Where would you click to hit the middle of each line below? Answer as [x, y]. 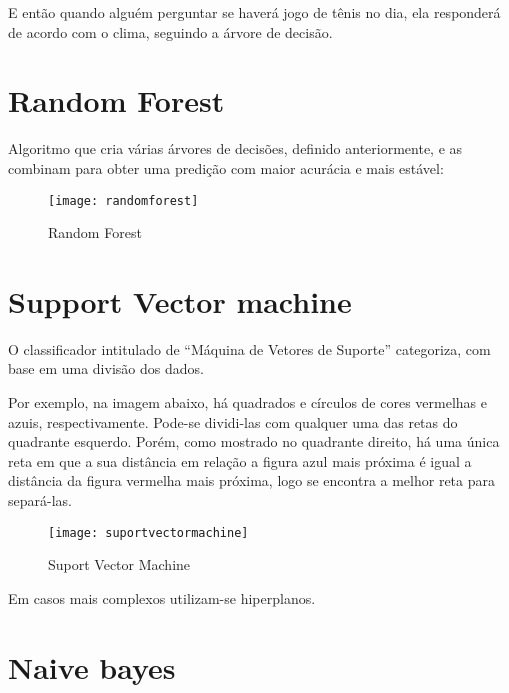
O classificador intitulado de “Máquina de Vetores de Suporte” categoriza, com [249, 348]
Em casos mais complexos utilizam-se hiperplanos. [162, 597]
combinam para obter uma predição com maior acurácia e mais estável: [226, 167]
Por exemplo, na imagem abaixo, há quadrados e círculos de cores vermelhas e [247, 402]
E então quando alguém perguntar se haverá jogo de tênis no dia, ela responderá [254, 12]
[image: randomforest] [123, 200]
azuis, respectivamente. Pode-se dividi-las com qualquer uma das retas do [233, 421]
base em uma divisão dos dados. [106, 368]
